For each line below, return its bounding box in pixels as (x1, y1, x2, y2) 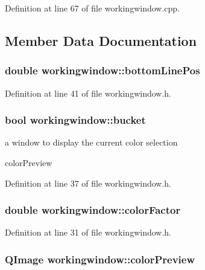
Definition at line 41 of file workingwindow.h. (5, 86, 171, 99)
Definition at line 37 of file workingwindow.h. (5, 176, 171, 189)
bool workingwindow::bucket (5, 112, 146, 127)
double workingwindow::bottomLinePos (5, 63, 200, 78)
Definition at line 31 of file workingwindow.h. (5, 226, 171, 239)
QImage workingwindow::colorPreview (5, 251, 195, 266)
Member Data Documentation (5, 31, 197, 50)
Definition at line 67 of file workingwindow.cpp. (5, 2, 180, 14)
